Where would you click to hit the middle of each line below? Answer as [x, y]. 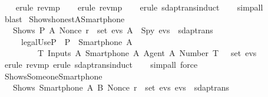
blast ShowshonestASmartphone [64, 18]
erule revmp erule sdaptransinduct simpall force [101, 64]
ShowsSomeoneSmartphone [53, 76]
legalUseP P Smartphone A [77, 41]
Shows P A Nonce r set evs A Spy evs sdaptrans [113, 30]
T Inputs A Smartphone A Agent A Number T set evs [147, 53]
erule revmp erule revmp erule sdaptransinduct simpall [139, 7]
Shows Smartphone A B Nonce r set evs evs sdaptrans [121, 87]
